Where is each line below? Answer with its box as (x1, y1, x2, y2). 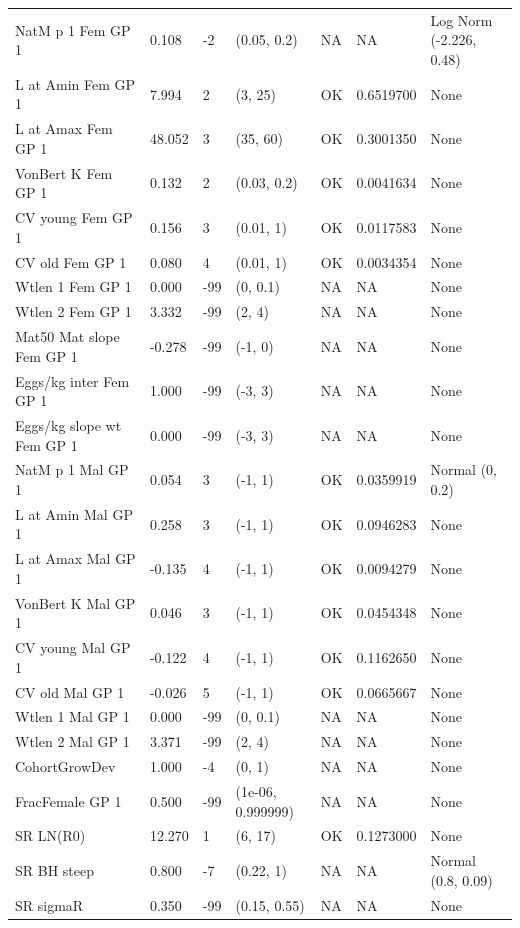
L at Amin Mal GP (15, 503, 133, 524)
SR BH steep (15, 860, 95, 881)
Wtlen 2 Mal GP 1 (15, 731, 130, 752)
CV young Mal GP (15, 637, 131, 658)
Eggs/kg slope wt (15, 414, 122, 435)
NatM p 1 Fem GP (15, 19, 131, 40)
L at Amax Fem (15, 118, 113, 139)
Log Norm (430, 9, 493, 30)
